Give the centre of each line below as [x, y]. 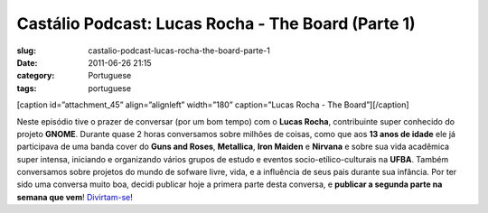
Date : [27, 62]
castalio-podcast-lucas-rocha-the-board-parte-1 [179, 51]
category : [36, 76]
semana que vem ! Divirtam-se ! [75, 197]
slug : [26, 51]
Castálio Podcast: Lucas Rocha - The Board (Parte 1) [216, 23]
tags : [27, 88]
